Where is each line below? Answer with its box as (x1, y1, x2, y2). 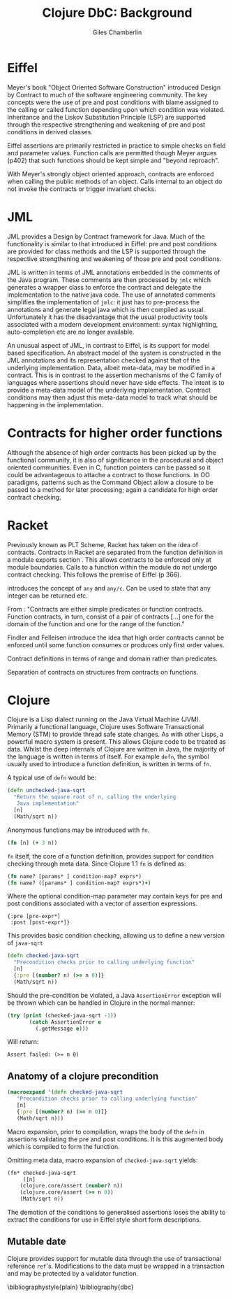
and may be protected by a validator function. (7, 1269, 138, 1278)
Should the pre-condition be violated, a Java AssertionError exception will (7, 991, 222, 999)
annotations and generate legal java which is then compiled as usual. (7, 305, 206, 313)
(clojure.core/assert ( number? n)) (20, 1183, 123, 1190)
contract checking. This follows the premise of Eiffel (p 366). (7, 570, 181, 579)
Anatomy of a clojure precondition (7, 1070, 159, 1082)
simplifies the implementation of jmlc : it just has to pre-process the (7, 297, 200, 306)
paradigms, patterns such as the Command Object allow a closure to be (7, 478, 213, 486)
